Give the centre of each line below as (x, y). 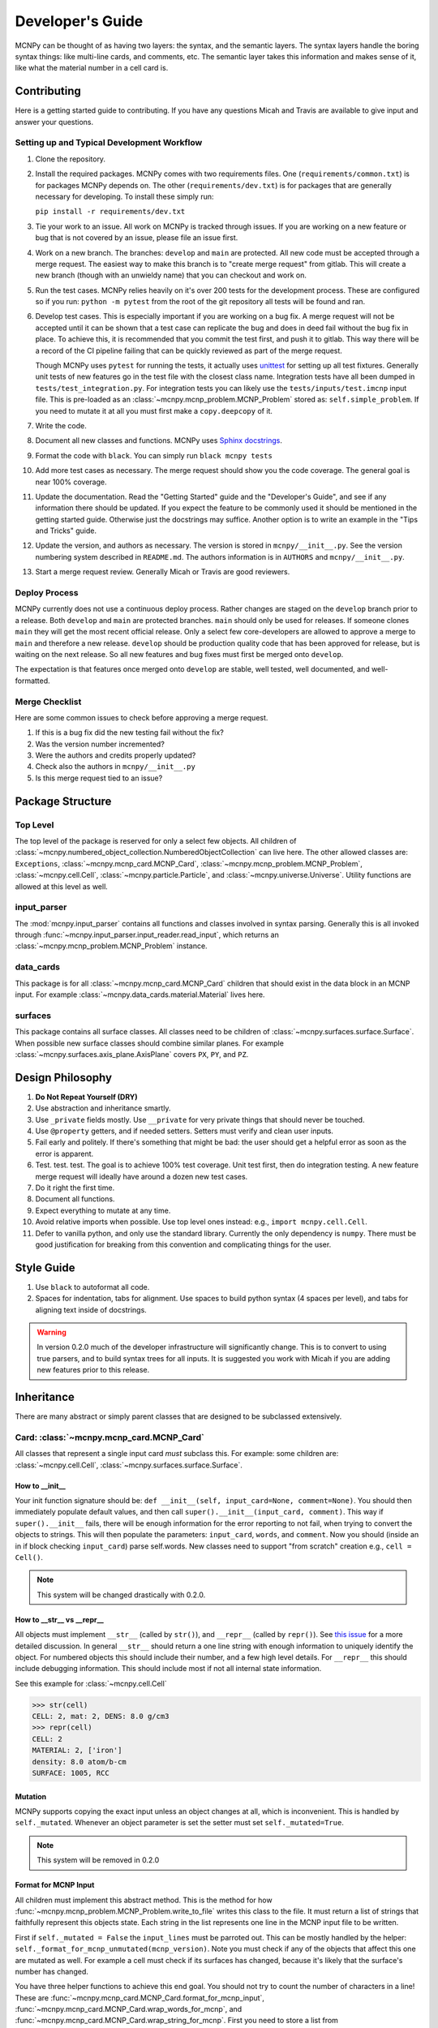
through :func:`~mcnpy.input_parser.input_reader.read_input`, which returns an (147, 935)
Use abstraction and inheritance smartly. (103, 1108)
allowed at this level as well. (62, 886)
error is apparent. (64, 1154)
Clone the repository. (70, 159)
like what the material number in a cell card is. (92, 68)
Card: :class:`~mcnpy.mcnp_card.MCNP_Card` (109, 1437)
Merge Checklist (48, 702)
